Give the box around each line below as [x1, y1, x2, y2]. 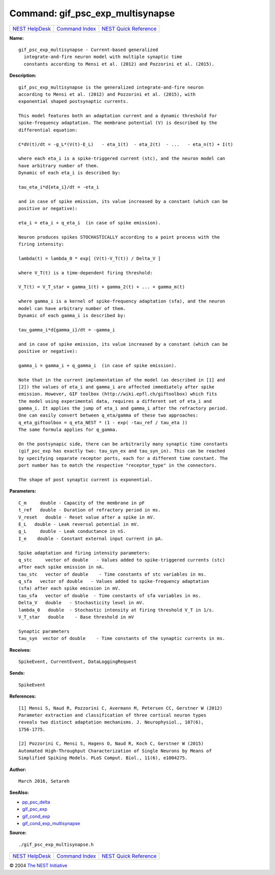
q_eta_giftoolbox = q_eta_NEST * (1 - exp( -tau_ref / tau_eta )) [18, 420, 188, 425]
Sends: [9, 670, 25, 676]
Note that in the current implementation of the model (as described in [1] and [18, 377, 226, 382]
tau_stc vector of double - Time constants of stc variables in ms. [18, 571, 207, 577]
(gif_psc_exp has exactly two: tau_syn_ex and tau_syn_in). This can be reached [18, 448, 226, 454]
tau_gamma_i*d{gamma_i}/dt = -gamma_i [18, 327, 116, 332]
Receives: [9, 647, 31, 653]
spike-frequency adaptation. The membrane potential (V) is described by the [18, 120, 217, 126]
